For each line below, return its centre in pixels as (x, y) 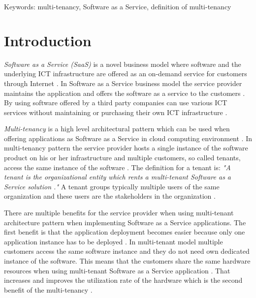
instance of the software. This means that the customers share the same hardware (127, 261)
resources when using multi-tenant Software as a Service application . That (117, 270)
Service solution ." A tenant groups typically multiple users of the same (112, 186)
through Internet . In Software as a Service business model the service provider (123, 83)
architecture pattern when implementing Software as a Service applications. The (125, 222)
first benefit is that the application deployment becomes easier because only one (125, 232)
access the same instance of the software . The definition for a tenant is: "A (117, 167)
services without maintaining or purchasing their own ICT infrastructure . (116, 112)
